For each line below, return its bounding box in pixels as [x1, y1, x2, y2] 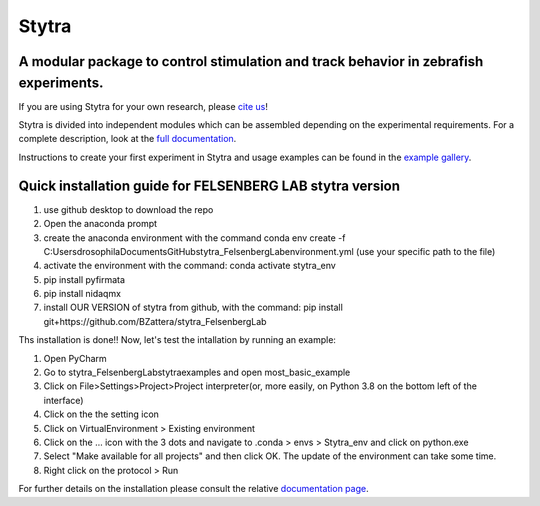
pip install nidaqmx [43, 288, 122, 300]
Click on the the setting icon [43, 408, 160, 420]
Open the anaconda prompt [43, 218, 158, 230]
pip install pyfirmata [43, 273, 125, 285]
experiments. [18, 74, 104, 91]
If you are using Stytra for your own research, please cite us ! [18, 100, 269, 112]
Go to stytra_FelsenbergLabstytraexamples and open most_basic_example [43, 366, 351, 379]
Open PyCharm [43, 352, 107, 364]
